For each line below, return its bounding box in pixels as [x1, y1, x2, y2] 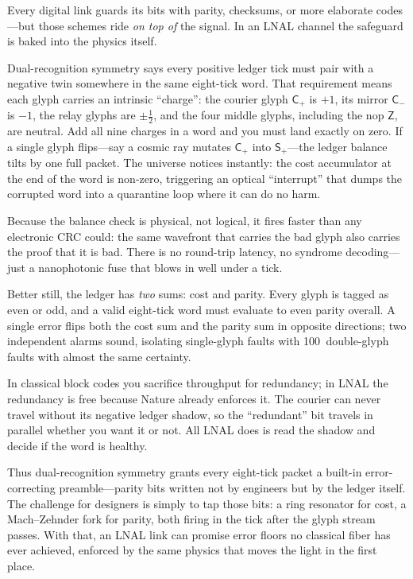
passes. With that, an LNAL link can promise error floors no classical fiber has [7, 526, 391, 542]
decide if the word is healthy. [7, 437, 148, 453]
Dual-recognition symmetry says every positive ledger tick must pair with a [7, 59, 374, 76]
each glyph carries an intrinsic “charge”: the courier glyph [7, 90, 288, 107]
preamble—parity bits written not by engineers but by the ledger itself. [59, 479, 406, 495]
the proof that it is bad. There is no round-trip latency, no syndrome [7, 243, 342, 260]
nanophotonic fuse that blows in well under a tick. [38, 258, 283, 275]
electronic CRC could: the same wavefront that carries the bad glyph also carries [7, 227, 400, 244]
